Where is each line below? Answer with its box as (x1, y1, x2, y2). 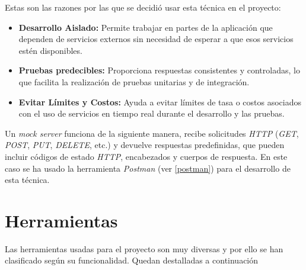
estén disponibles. (18, 44, 82, 56)
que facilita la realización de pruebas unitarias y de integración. (18, 75, 250, 88)
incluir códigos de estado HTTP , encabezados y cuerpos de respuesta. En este (5, 150, 288, 162)
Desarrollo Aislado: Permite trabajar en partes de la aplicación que (18, 21, 273, 33)
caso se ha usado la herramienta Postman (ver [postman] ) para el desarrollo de (5, 162, 291, 174)
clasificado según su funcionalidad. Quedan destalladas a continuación (5, 254, 259, 266)
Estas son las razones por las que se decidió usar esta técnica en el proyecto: (5, 1, 281, 13)
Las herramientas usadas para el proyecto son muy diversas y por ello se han (5, 242, 283, 255)
